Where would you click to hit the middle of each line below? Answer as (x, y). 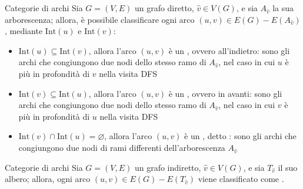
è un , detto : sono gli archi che (240, 136)
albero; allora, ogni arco (48, 179)
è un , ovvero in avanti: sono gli (225, 93)
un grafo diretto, (164, 8)
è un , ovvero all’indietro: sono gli (229, 50)
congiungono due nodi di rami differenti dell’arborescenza (122, 147)
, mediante (24, 31)
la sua (283, 8)
